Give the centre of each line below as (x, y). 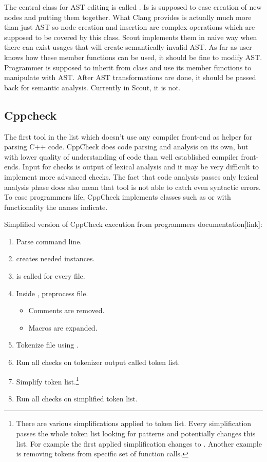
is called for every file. (51, 276)
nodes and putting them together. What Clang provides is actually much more (128, 17)
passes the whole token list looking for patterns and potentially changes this (136, 434)
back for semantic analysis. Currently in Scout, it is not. (92, 87)
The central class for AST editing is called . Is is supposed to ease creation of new (133, 7)
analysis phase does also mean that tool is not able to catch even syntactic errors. (133, 187)
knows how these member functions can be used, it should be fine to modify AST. (133, 57)
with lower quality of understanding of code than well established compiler (121, 156)
